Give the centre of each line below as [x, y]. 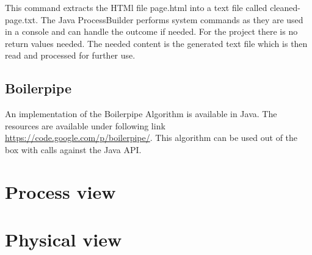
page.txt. [22, 19]
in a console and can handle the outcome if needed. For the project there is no [151, 31]
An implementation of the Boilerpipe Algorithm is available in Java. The [141, 114]
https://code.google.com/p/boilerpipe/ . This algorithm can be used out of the [151, 138]
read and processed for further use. [70, 55]
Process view [60, 191]
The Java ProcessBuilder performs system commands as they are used [172, 19]
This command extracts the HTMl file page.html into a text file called [136, 7]
